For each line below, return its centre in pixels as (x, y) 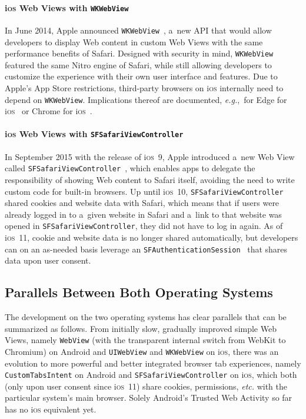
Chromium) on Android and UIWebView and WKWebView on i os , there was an (142, 351)
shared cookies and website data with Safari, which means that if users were (142, 203)
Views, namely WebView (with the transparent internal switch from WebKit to (145, 340)
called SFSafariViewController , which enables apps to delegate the (130, 168)
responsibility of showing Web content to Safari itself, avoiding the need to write (150, 179)
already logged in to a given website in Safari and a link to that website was (143, 214)
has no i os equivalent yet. (51, 409)
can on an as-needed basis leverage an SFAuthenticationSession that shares (146, 249)
